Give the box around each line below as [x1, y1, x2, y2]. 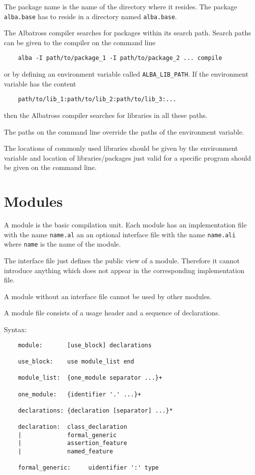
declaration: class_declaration [18, 423, 127, 431]
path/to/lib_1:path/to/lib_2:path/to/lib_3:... [18, 96, 176, 103]
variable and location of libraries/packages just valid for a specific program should [4, 152, 251, 163]
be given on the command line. [4, 162, 97, 172]
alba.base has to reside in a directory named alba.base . [4, 11, 177, 21]
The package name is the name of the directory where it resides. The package [4, 1, 237, 11]
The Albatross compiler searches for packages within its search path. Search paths [4, 28, 251, 38]
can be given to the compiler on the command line [4, 37, 156, 47]
